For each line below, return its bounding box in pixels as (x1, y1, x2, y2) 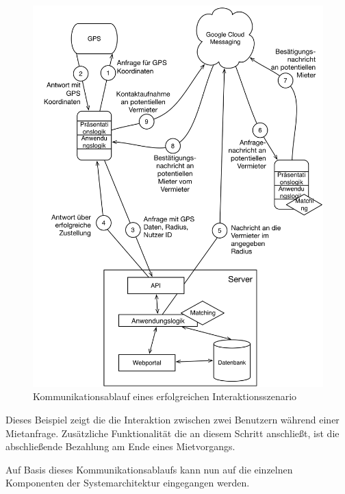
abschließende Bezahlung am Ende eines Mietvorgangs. (5, 439, 235, 454)
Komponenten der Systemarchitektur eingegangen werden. (5, 476, 250, 490)
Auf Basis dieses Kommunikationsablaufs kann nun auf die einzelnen (5, 462, 293, 476)
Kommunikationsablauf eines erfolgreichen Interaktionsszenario (33, 389, 297, 404)
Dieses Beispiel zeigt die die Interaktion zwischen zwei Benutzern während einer (5, 412, 340, 426)
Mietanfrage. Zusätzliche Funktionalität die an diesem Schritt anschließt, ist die (5, 425, 340, 440)
